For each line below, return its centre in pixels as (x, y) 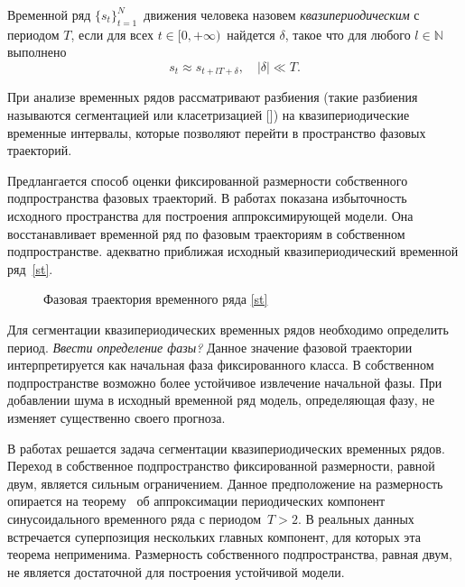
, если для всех (112, 34)
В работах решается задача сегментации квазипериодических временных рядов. (226, 448)
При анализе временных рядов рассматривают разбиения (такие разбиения (213, 97)
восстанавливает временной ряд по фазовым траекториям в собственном (206, 233)
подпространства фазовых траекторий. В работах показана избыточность (207, 198)
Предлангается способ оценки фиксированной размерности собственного (208, 180)
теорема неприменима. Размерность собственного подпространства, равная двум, (230, 554)
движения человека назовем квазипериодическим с (282, 14)
